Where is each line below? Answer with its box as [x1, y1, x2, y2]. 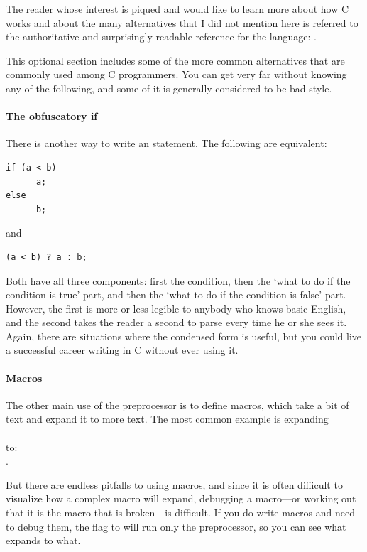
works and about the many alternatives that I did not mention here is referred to [6, 15, 358, 30]
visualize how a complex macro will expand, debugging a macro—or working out [6, 491, 356, 506]
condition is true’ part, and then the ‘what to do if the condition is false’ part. [6, 287, 346, 302]
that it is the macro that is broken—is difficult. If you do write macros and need [6, 505, 356, 520]
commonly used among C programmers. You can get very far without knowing [6, 67, 347, 82]
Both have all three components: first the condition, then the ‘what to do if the [6, 273, 351, 288]
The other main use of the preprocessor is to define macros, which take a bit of [6, 397, 349, 412]
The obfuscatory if [6, 109, 98, 124]
